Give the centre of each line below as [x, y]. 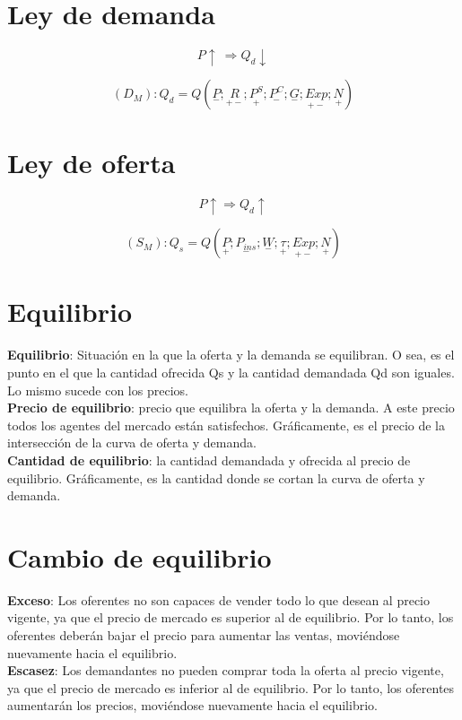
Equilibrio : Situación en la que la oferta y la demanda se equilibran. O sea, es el [231, 355]
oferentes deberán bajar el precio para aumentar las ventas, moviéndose [204, 635]
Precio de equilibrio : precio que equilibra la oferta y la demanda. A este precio [231, 408]
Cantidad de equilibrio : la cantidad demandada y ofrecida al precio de [209, 460]
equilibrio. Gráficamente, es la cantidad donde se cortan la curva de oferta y [216, 477]
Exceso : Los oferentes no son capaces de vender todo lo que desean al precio [218, 599]
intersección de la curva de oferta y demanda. [132, 442]
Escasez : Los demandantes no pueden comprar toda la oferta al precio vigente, [226, 670]
